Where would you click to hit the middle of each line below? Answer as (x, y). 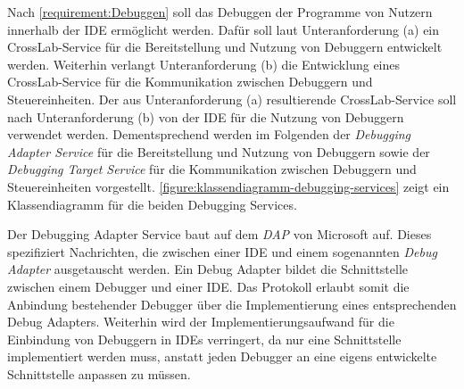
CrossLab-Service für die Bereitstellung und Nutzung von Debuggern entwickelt (225, 47)
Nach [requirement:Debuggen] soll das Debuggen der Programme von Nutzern (220, 12)
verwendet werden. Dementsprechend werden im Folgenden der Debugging (209, 134)
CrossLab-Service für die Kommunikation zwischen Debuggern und (190, 82)
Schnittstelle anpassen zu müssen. (99, 373)
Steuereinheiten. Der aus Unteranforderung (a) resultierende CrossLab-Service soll (232, 99)
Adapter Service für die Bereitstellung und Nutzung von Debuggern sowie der (219, 151)
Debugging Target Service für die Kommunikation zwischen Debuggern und (212, 169)
